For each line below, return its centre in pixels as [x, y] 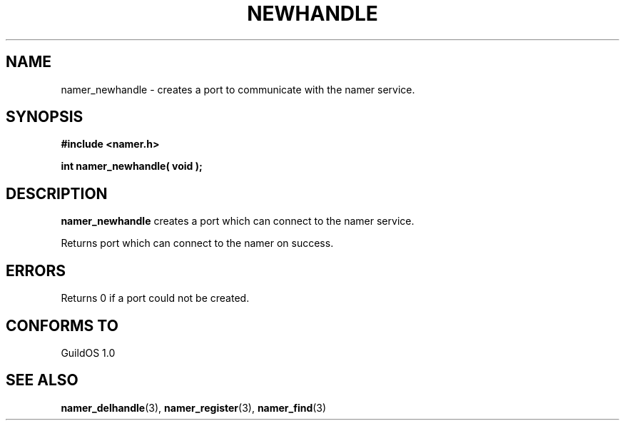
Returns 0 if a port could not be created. [155, 298]
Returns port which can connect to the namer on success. [197, 243]
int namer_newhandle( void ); [132, 166]
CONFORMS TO [62, 325]
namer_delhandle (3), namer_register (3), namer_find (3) [194, 407]
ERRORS [36, 270]
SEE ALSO [42, 380]
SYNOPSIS [45, 117]
